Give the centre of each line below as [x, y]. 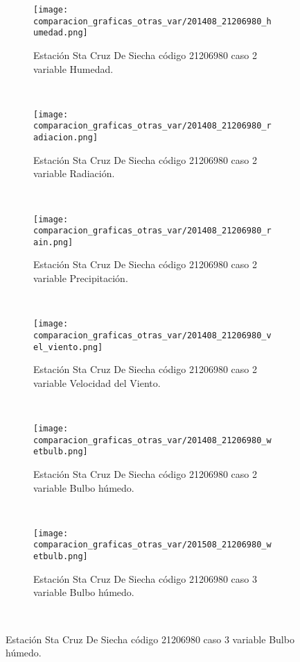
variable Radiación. [74, 173]
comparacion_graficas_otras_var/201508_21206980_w [152, 545]
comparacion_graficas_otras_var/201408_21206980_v [152, 335]
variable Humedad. [73, 68]
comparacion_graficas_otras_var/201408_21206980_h [152, 21]
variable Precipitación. [81, 278]
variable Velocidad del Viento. [97, 382]
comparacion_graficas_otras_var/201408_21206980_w [152, 440]
